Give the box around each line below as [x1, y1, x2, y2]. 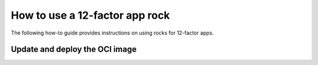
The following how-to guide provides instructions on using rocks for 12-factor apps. [11, 29, 214, 36]
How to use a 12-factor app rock [11, 9, 170, 22]
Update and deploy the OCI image [11, 45, 137, 54]
